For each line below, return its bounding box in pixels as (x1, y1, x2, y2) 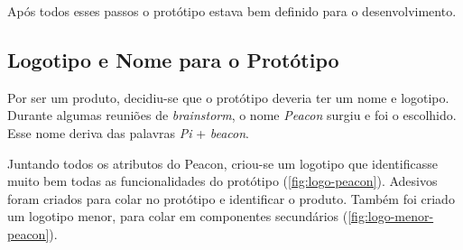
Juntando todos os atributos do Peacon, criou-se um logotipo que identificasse (7, 153, 438, 172)
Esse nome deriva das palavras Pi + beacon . (7, 123, 250, 142)
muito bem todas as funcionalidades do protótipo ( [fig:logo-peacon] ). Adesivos (7, 171, 438, 190)
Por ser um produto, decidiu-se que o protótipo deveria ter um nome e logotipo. (7, 88, 449, 106)
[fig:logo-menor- (347, 207, 434, 226)
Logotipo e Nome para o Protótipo (7, 45, 339, 73)
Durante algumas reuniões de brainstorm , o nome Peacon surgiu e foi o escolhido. (7, 106, 457, 125)
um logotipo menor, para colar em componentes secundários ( (7, 207, 348, 226)
